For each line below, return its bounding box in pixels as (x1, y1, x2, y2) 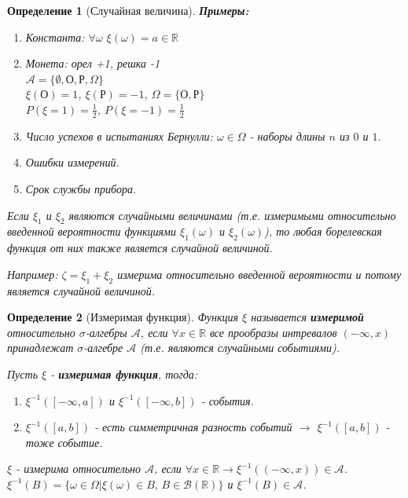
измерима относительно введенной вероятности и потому (117, 265, 402, 282)
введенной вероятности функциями (7, 223, 177, 240)
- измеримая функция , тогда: (50, 365, 198, 382)
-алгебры (85, 324, 127, 340)
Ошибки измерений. (25, 154, 119, 170)
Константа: (25, 28, 85, 45)
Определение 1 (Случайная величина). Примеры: (7, 2, 249, 18)
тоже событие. (25, 434, 103, 450)
